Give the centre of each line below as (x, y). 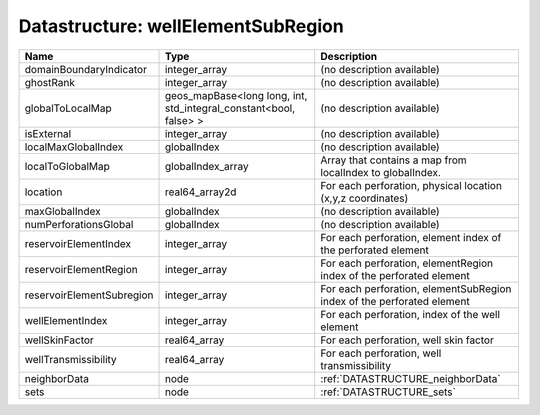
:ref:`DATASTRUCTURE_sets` (388, 392)
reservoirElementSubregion (89, 295)
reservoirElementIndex (78, 243)
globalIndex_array (206, 166)
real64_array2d (200, 192)
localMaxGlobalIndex (74, 147)
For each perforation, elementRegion (407, 263)
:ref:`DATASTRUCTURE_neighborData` (410, 378)
